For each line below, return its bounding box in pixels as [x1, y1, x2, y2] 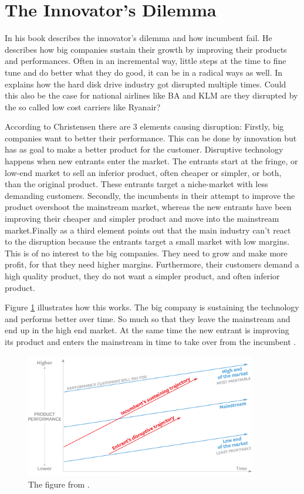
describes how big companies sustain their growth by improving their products [5, 43, 287, 55]
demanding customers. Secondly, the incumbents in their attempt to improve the [5, 189, 295, 201]
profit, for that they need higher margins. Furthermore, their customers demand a [5, 258, 299, 270]
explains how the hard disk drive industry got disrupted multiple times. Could [5, 77, 286, 90]
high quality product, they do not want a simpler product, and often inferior [5, 270, 280, 282]
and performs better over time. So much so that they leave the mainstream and [5, 312, 291, 324]
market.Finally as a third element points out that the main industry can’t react [5, 224, 291, 236]
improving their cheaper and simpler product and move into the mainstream [5, 212, 279, 225]
